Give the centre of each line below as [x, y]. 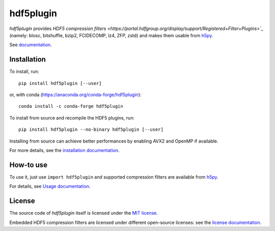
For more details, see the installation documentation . [64, 150]
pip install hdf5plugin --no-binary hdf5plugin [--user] [91, 129]
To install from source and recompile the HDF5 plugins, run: [72, 118]
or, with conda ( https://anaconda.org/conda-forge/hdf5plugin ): [75, 95]
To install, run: [24, 72]
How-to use [29, 165]
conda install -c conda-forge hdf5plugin [71, 106]
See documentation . [31, 45]
